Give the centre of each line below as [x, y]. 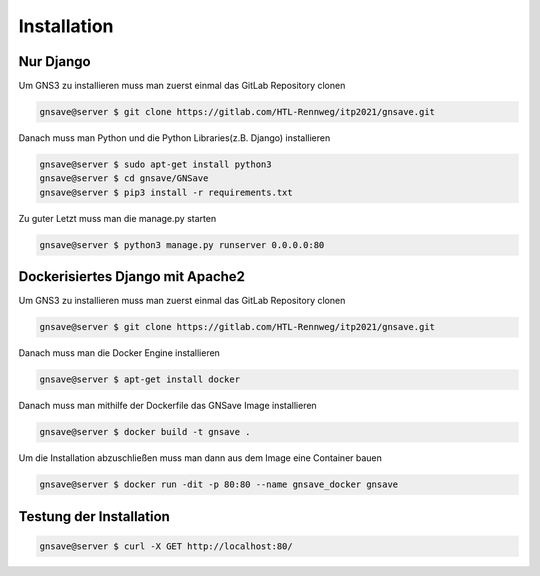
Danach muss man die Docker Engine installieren [119, 353]
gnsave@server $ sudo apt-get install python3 [155, 164]
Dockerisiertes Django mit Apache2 [131, 276]
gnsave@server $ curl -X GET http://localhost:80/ [166, 546]
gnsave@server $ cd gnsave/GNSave [124, 178]
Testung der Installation [94, 516]
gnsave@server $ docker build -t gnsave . [145, 432]
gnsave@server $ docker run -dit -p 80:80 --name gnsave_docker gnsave [219, 484]
